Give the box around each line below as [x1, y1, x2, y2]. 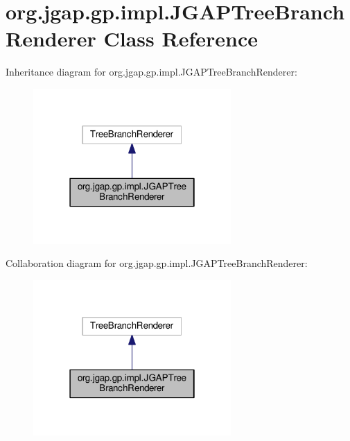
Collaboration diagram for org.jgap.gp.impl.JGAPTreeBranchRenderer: [6, 256, 308, 270]
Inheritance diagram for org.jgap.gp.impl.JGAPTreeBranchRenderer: [6, 64, 297, 79]
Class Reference [103, 24, 258, 53]
